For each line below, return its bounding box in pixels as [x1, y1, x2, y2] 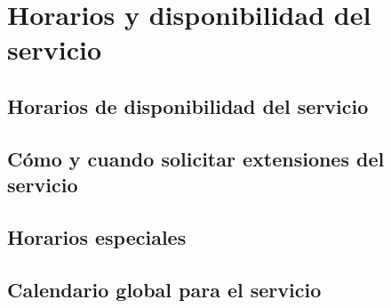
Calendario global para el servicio [7, 275, 322, 303]
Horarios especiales [7, 223, 187, 250]
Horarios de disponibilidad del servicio [7, 92, 369, 119]
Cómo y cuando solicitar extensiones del [7, 144, 385, 172]
